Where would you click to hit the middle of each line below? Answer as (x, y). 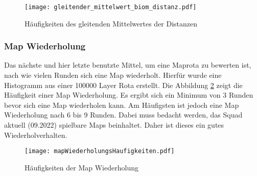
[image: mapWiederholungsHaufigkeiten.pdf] (100, 151)
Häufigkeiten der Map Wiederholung (81, 167)
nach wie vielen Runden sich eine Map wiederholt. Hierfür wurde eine (113, 75)
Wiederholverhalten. (36, 135)
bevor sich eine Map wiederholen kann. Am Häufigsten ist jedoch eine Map (122, 105)
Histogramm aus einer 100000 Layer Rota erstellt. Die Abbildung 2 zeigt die (123, 85)
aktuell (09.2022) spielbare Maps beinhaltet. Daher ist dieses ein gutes (114, 125)
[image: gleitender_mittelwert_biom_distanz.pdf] (111, 7)
